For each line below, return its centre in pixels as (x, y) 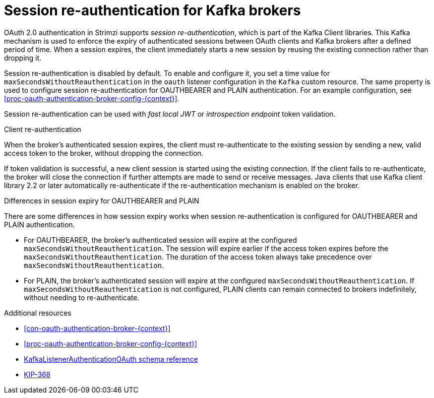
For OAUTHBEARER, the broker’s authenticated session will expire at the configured (160, 240)
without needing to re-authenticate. (82, 297)
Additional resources (38, 313)
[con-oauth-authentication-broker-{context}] (97, 328)
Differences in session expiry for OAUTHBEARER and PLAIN (102, 200)
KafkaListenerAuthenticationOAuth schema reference (111, 359)
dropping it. (23, 58)
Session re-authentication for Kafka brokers (153, 10)
